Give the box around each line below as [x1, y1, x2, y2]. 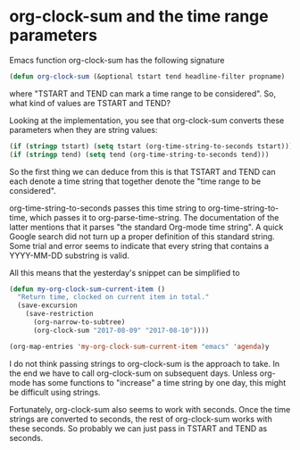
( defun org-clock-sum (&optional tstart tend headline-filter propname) [9, 71, 286, 81]
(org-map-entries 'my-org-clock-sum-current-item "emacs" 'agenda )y [9, 342, 270, 351]
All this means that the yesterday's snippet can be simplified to [9, 267, 240, 278]
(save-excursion [17, 301, 78, 310]
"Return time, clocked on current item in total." [17, 293, 210, 302]
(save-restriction [25, 310, 94, 319]
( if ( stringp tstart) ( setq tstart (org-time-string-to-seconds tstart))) [9, 141, 294, 151]
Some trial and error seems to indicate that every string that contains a [9, 240, 270, 251]
